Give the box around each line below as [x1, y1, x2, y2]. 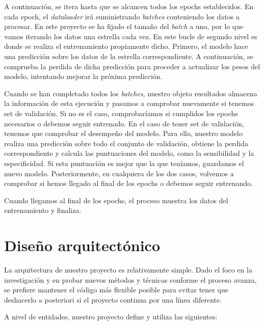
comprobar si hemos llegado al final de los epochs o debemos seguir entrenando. [4, 178, 253, 188]
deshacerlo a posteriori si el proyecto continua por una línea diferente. [4, 294, 222, 305]
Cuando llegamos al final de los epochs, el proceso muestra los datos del [4, 195, 228, 205]
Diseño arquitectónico [4, 235, 160, 256]
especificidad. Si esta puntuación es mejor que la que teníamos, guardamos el [4, 157, 244, 168]
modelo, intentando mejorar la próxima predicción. [4, 71, 163, 82]
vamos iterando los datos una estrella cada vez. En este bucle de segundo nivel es [4, 31, 257, 41]
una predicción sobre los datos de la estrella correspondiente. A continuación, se [4, 50, 253, 61]
